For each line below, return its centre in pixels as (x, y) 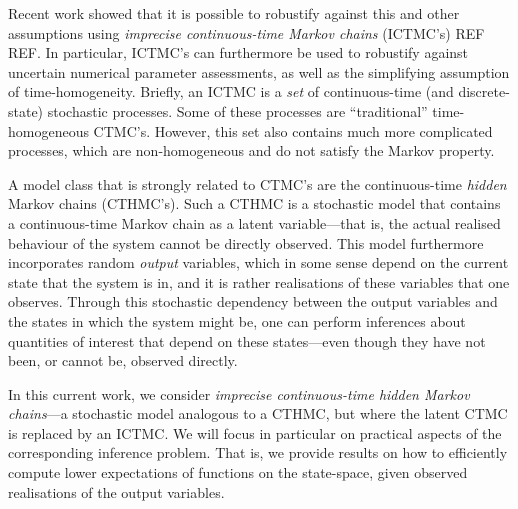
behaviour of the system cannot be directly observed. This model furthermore (246, 242)
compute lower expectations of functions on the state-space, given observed (238, 472)
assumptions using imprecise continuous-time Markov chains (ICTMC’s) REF (246, 32)
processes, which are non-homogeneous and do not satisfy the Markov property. (251, 150)
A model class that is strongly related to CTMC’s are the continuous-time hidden (257, 183)
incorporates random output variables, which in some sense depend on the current (258, 262)
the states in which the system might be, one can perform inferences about (237, 320)
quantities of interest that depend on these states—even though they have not (247, 340)
